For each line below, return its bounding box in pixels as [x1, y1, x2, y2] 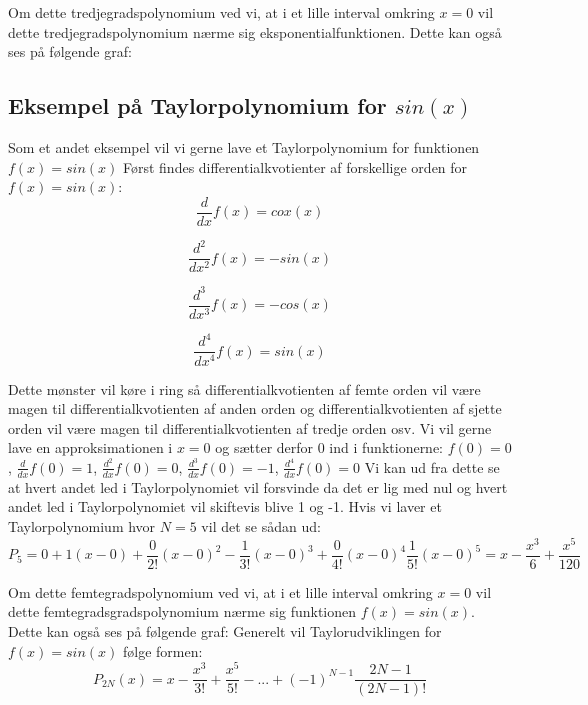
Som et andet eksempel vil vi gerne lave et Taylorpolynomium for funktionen [8, 136, 480, 157]
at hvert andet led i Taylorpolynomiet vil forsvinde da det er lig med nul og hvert [8, 476, 508, 497]
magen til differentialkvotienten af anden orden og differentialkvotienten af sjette [8, 398, 502, 419]
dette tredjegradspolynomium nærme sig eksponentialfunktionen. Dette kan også [8, 21, 502, 42]
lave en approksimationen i [8, 437, 173, 458]
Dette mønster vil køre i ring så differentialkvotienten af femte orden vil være [8, 378, 481, 399]
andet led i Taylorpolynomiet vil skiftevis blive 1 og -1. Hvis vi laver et [8, 496, 442, 517]
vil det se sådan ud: [201, 515, 321, 536]
